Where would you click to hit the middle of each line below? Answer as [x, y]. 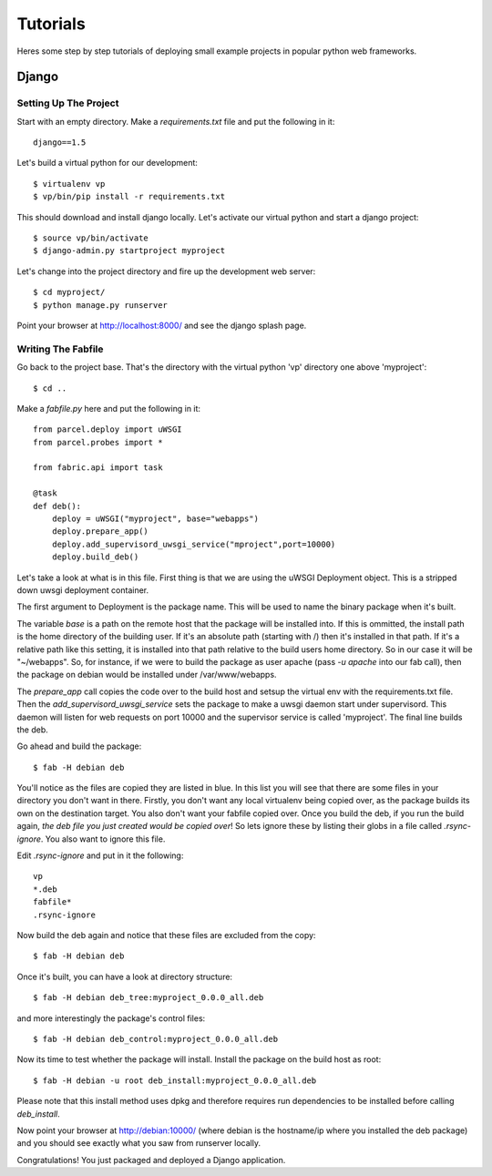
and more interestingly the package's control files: [111, 1018]
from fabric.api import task [98, 468]
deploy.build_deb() [95, 557]
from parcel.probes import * [98, 442]
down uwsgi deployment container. [83, 590]
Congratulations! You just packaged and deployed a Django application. [151, 1160]
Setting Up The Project [68, 103]
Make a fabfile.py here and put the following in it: [108, 408]
